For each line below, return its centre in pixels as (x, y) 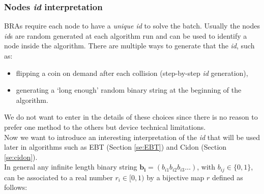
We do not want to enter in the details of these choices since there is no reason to (131, 117)
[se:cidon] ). (21, 157)
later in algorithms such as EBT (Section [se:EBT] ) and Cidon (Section (115, 147)
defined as (228, 177)
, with (206, 167)
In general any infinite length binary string (71, 167)
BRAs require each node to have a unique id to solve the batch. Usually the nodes (132, 26)
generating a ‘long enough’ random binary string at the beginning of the (129, 90)
